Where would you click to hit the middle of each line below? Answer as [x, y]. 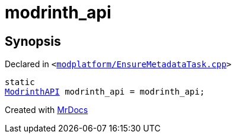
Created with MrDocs [47, 110]
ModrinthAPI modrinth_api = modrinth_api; [105, 92]
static [20, 82]
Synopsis [33, 41]
